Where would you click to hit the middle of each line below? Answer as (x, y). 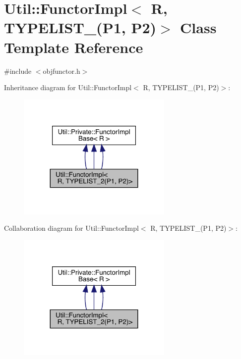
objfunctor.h (61, 71)
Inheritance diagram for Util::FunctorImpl (68, 87)
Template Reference (74, 47)
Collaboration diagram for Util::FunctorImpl (71, 228)
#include (18, 71)
